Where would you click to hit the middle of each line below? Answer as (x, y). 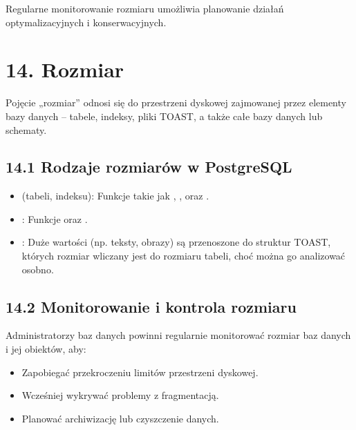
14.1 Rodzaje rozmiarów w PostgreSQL (149, 167)
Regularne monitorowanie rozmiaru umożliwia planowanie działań (145, 8)
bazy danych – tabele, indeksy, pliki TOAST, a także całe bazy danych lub (164, 116)
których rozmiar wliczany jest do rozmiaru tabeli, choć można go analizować (184, 256)
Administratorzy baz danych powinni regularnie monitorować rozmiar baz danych (178, 335)
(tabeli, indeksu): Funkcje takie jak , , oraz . (115, 196)
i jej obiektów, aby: (46, 349)
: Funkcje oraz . (55, 218)
